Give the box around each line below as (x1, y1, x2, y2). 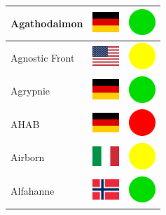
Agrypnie (11, 83, 50, 98)
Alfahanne (11, 183, 55, 198)
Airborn (11, 150, 45, 165)
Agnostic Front (11, 50, 75, 64)
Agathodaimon (11, 15, 83, 30)
